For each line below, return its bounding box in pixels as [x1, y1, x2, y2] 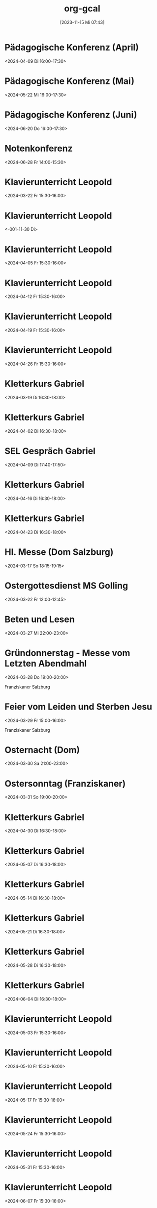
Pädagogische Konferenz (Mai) [4, 75, 135, 86]
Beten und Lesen [4, 614, 75, 625]
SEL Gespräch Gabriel [4, 446, 95, 457]
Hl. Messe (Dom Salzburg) [4, 546, 114, 557]
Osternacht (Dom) [4, 744, 80, 755]
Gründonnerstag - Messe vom [4, 647, 130, 659]
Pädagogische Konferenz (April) [4, 42, 139, 53]
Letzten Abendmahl [4, 658, 87, 669]
